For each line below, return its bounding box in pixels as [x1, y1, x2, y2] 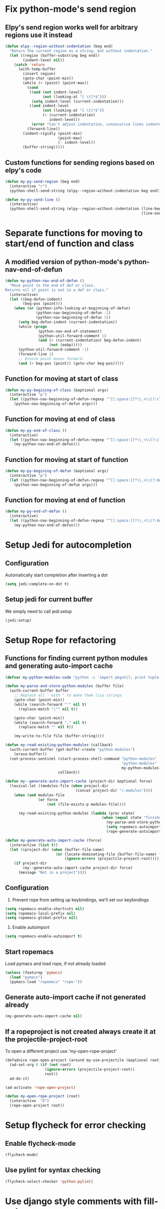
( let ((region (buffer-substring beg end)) [9, 53, 100, 58]
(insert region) [23, 71, 56, 76]
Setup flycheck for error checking [5, 1120, 146, 1131]
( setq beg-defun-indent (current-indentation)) [18, 320, 118, 324]
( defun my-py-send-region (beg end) [5, 179, 80, 184]
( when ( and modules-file [14, 792, 65, 797]
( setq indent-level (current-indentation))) [31, 99, 124, 104]
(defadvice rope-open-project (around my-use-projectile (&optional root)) [5, 1058, 164, 1063]
